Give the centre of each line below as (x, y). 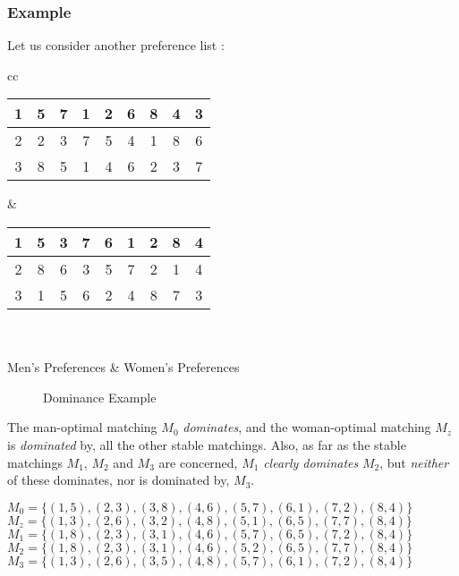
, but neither (414, 462)
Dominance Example (100, 397)
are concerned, (198, 462)
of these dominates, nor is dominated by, (119, 480)
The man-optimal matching (82, 427)
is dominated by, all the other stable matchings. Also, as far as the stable (207, 444)
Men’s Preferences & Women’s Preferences (123, 367)
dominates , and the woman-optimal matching (307, 427)
